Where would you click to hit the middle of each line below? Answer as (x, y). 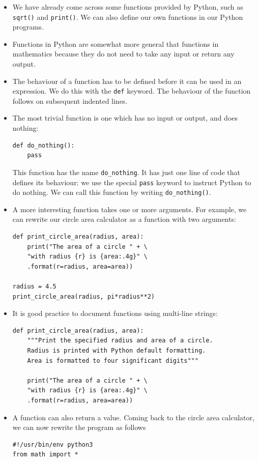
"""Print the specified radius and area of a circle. (120, 341)
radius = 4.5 (34, 286)
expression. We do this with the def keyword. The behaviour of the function (132, 91)
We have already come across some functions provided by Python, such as (128, 7)
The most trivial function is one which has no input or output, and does (125, 118)
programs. (28, 27)
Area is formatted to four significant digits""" (113, 360)
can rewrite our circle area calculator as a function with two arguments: (124, 219)
